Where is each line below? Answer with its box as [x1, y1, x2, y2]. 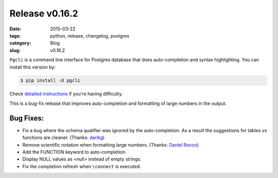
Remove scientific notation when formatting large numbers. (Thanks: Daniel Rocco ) [22, 141, 199, 148]
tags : [9, 32, 21, 39]
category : [9, 40, 31, 46]
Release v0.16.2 [9, 8, 78, 19]
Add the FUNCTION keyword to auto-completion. [22, 149, 127, 155]
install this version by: [9, 64, 56, 70]
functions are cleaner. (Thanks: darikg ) [22, 134, 105, 141]
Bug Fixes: [9, 114, 44, 122]
